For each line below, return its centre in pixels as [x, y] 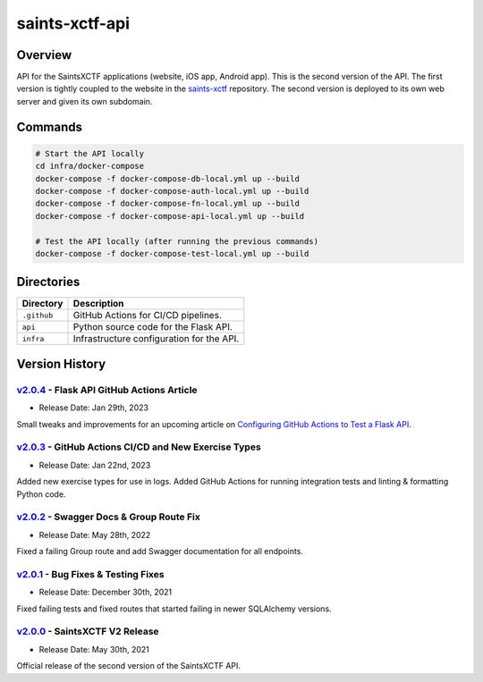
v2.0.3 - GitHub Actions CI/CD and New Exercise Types [139, 447]
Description [98, 304]
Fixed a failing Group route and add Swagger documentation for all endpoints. [160, 551]
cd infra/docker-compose [90, 166]
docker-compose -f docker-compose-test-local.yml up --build [172, 253]
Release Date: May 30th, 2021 [94, 649]
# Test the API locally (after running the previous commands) [177, 241]
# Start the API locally [90, 153]
